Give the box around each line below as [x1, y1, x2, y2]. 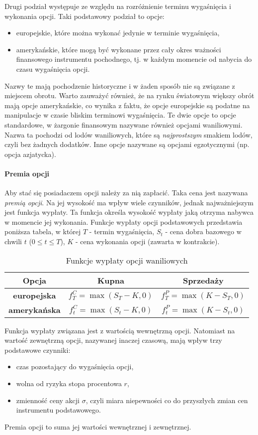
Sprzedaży [182, 274, 224, 286]
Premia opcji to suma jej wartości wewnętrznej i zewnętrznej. [4, 421, 191, 432]
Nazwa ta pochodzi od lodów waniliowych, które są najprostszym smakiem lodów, [4, 129, 253, 140]
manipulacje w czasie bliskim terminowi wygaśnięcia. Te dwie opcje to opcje [4, 110, 236, 120]
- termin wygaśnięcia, [89, 226, 155, 237]
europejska [13, 289, 56, 301]
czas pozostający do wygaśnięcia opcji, [16, 361, 134, 372]
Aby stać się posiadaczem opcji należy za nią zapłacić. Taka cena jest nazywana [4, 187, 248, 198]
